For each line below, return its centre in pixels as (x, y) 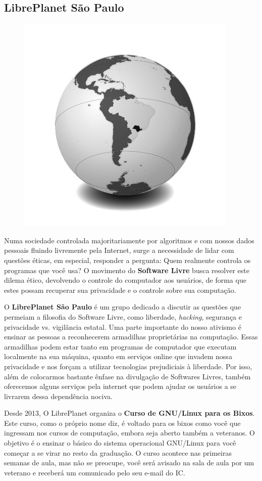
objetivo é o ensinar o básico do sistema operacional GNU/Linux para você (120, 443)
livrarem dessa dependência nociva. (58, 396)
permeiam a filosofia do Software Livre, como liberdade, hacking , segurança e (123, 316)
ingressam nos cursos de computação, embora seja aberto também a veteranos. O (129, 433)
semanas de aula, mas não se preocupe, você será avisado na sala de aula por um (129, 463)
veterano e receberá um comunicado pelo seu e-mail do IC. (95, 472)
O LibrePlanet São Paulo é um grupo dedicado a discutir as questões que (123, 307)
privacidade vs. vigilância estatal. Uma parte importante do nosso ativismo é (123, 326)
